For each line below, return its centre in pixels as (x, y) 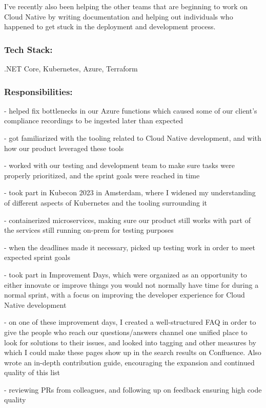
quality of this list (32, 372)
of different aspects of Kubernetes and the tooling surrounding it (106, 202)
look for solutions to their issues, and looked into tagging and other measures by (130, 342)
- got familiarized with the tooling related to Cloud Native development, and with (133, 138)
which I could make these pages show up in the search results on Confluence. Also (133, 352)
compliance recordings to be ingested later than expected (94, 120)
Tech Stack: (28, 49)
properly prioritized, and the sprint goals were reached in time (102, 175)
